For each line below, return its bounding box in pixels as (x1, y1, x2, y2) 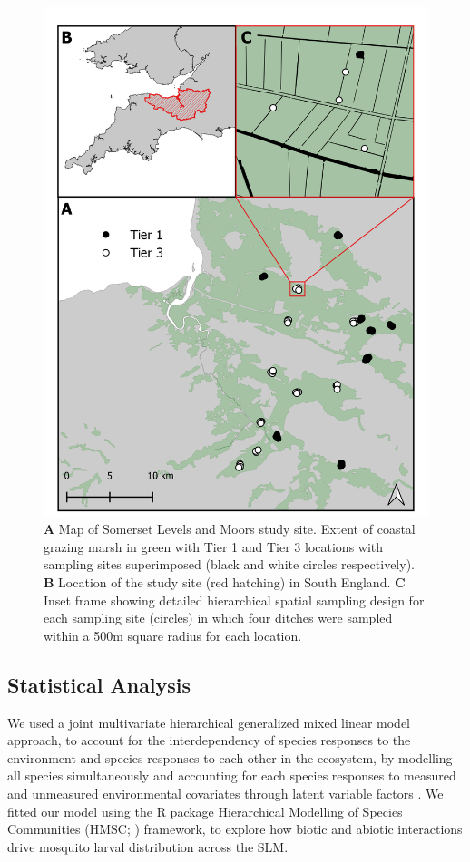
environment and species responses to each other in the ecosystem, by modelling (7, 748, 453, 767)
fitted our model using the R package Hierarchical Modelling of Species (7, 801, 403, 820)
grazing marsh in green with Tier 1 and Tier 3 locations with (44, 537, 384, 556)
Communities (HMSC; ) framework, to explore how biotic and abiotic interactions (7, 819, 463, 838)
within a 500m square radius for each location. (44, 625, 302, 644)
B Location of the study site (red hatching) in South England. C (44, 573, 406, 592)
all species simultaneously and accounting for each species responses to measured (7, 766, 456, 785)
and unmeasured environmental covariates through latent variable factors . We (7, 784, 444, 802)
